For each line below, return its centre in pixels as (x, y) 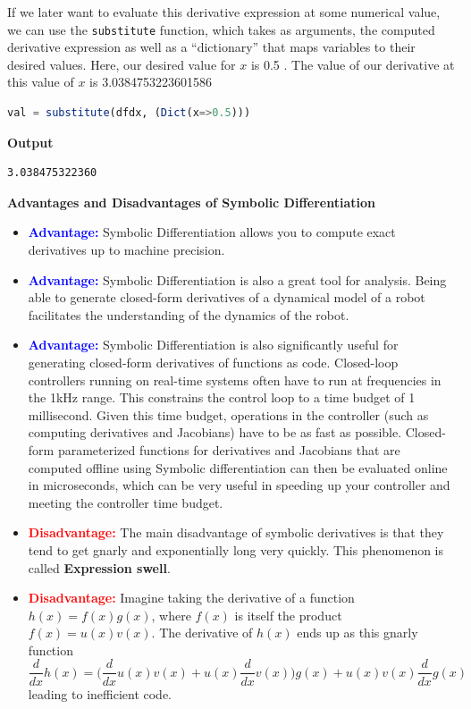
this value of (41, 82)
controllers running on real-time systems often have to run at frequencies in (235, 380)
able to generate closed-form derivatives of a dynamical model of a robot (227, 297)
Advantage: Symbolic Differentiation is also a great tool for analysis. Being (237, 279)
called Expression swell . (99, 567)
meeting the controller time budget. (126, 502)
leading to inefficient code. (100, 693)
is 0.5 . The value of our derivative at (353, 64)
